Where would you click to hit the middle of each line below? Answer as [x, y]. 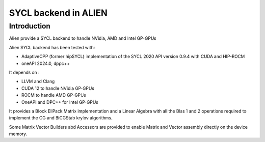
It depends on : [24, 72]
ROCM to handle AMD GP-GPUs [54, 95]
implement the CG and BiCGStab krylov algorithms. [61, 118]
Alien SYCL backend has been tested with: [52, 47]
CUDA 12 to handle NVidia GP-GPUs [58, 88]
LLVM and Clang [38, 82]
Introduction [30, 26]
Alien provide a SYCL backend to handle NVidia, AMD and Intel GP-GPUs [83, 38]
